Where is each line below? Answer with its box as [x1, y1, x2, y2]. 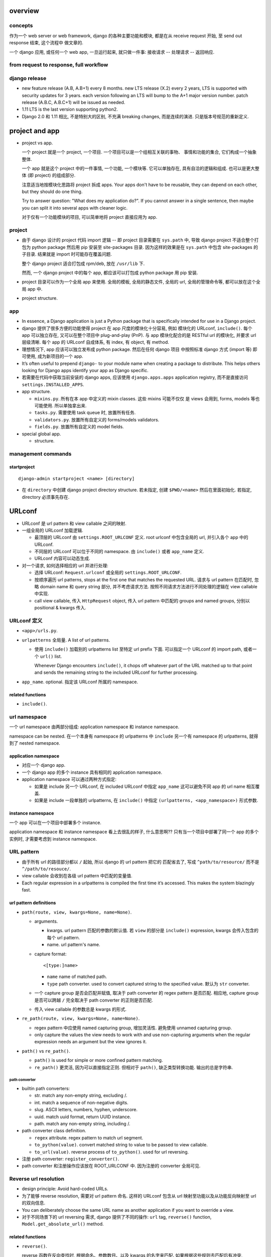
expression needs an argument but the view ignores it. [34, 1039, 147, 1045]
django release [9, 74, 47, 81]
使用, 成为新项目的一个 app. [26, 353, 83, 360]
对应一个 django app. [22, 762, 65, 768]
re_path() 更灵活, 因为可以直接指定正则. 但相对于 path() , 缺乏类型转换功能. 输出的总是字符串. [34, 1064, 233, 1070]
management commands [9, 450, 72, 457]
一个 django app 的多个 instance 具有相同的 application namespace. [22, 769, 163, 775]
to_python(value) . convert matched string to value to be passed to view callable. [34, 1142, 208, 1148]
